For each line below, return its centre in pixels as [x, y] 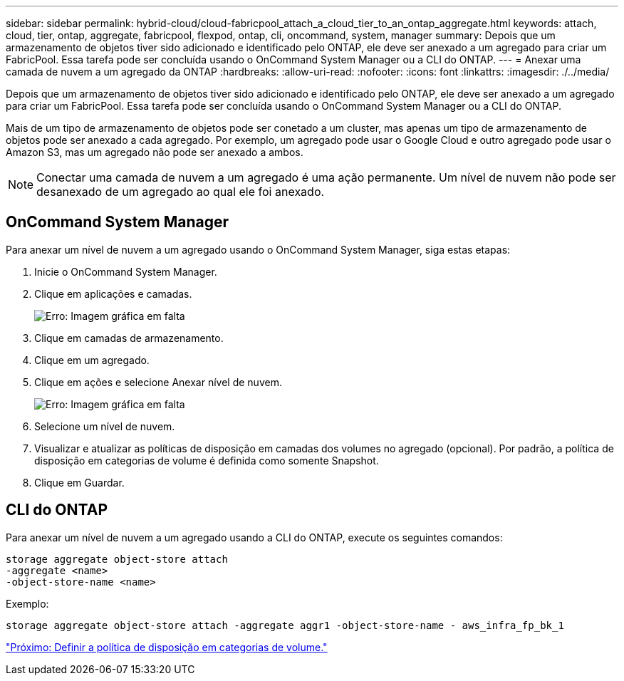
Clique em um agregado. [92, 360]
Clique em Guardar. [79, 482]
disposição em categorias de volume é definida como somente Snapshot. [207, 460]
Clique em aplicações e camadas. [113, 293]
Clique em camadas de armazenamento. [129, 338]
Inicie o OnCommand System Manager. [126, 271]
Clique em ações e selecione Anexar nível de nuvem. [158, 382]
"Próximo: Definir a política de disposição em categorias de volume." [167, 647]
